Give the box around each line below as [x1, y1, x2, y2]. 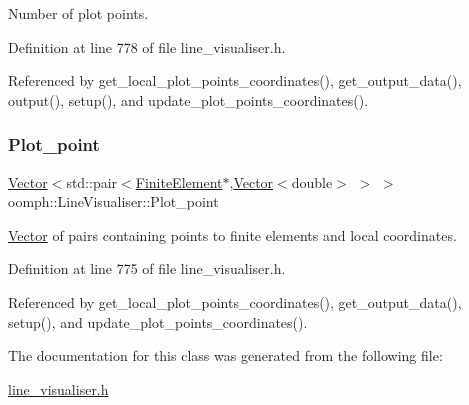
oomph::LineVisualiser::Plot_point [8, 191, 219, 212]
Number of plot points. [8, 3, 149, 23]
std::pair [66, 171, 118, 192]
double [291, 171, 333, 192]
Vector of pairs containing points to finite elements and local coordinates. [8, 224, 457, 245]
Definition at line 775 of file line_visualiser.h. [8, 258, 286, 279]
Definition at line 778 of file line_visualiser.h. [8, 36, 286, 57]
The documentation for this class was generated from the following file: [8, 345, 443, 366]
